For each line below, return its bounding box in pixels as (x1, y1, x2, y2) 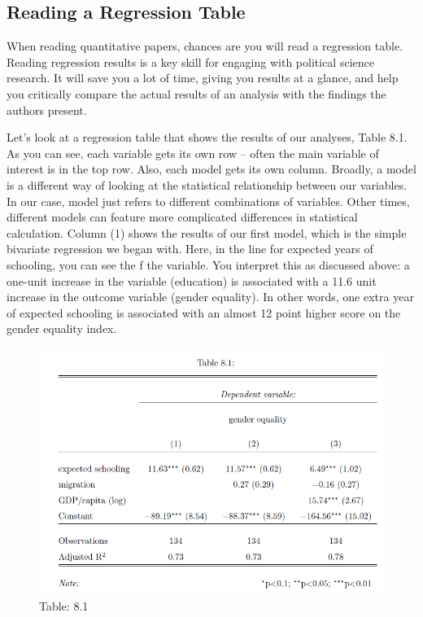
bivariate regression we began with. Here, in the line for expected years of (7, 240, 373, 257)
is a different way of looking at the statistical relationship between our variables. (7, 176, 408, 193)
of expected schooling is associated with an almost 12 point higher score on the (7, 304, 401, 321)
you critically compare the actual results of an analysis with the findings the (7, 85, 386, 102)
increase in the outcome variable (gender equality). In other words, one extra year (7, 288, 414, 305)
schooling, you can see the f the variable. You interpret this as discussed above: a (7, 256, 410, 273)
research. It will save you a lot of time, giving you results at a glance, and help (7, 69, 399, 86)
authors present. (7, 101, 87, 118)
